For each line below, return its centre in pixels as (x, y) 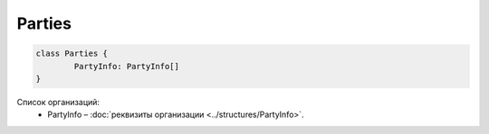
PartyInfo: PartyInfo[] (127, 66)
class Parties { (72, 54)
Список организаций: (58, 102)
